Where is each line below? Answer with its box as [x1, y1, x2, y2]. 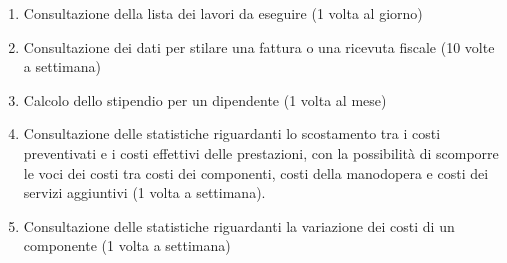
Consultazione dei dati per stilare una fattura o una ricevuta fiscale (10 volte [23, 36, 495, 57]
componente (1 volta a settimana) [23, 235, 231, 256]
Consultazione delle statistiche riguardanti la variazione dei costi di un [23, 215, 455, 236]
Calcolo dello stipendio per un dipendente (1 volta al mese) [23, 89, 387, 110]
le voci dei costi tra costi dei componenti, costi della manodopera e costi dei [23, 162, 489, 183]
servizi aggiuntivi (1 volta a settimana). [23, 182, 266, 203]
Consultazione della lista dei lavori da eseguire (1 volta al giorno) [23, 3, 423, 23]
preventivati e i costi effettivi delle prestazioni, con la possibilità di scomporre [23, 142, 499, 163]
